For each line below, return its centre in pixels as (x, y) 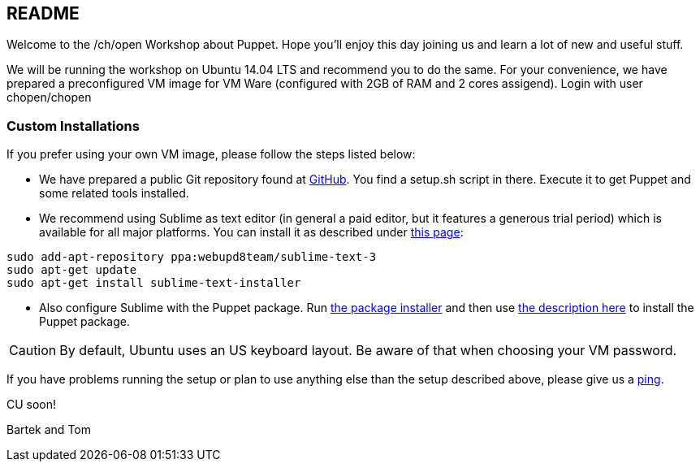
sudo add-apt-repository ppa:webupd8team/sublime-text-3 (192, 257)
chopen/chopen (49, 97)
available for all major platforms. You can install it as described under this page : (251, 232)
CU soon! (32, 405)
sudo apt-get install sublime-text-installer (154, 283)
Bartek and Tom (49, 430)
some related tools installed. (114, 193)
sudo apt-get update (72, 270)
